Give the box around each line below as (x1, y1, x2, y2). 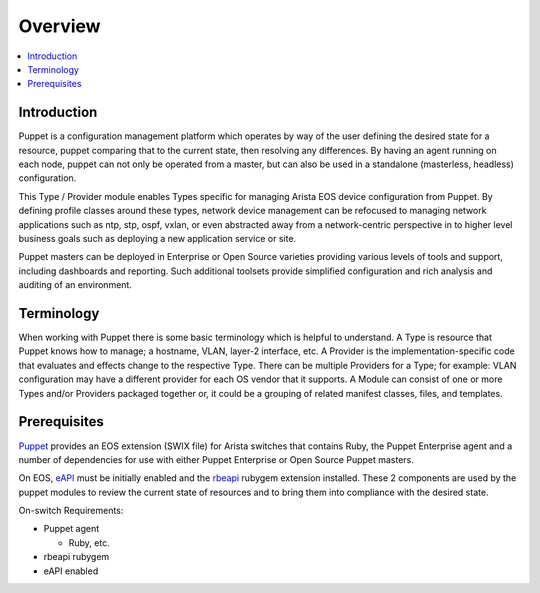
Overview (18, 15, 101, 37)
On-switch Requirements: (18, 505, 124, 517)
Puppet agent (43, 523, 100, 535)
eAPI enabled (43, 565, 99, 577)
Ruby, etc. (68, 536, 110, 549)
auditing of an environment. (18, 279, 132, 291)
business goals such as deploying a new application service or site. (18, 232, 297, 244)
